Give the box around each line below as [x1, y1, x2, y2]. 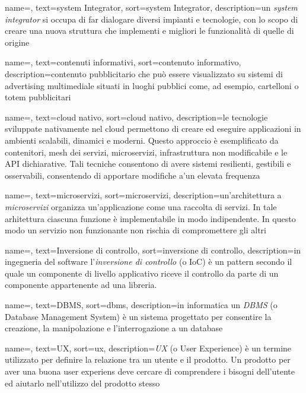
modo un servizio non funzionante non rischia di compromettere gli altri [5, 224, 266, 236]
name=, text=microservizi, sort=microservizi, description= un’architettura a [5, 189, 282, 201]
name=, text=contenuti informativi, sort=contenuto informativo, [5, 56, 241, 68]
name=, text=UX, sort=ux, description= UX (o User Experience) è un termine [5, 341, 292, 354]
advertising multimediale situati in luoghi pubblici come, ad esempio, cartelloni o [5, 79, 299, 91]
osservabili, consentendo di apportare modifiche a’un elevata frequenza [5, 169, 260, 181]
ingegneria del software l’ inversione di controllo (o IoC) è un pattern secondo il [5, 255, 292, 268]
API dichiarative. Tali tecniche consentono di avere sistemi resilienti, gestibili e [5, 157, 291, 170]
